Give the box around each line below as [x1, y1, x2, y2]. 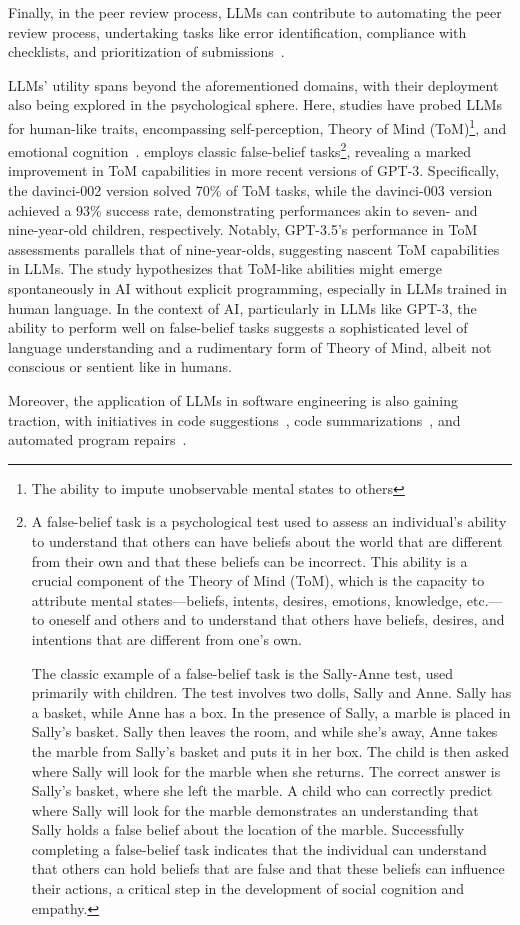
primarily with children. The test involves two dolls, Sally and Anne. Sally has [31, 682, 512, 703]
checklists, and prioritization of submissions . [8, 41, 285, 62]
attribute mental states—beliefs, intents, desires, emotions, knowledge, [31, 589, 463, 610]
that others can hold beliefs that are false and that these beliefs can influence [31, 858, 505, 879]
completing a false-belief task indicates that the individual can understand [31, 838, 487, 859]
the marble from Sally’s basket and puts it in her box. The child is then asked [31, 740, 510, 761]
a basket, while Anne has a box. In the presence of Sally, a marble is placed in [31, 701, 511, 722]
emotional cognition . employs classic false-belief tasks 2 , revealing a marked [8, 138, 471, 161]
